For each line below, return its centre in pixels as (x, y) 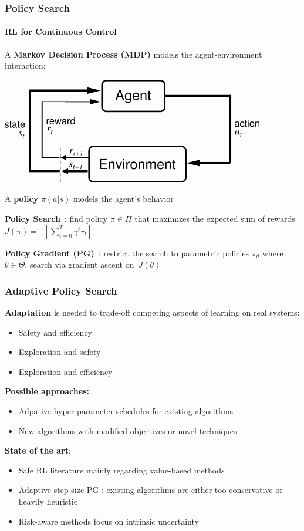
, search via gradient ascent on (80, 264)
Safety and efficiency (55, 332)
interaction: (25, 65)
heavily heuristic (48, 501)
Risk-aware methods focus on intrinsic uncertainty (109, 521)
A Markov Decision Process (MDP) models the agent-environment (134, 54)
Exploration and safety (60, 352)
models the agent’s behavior (123, 199)
